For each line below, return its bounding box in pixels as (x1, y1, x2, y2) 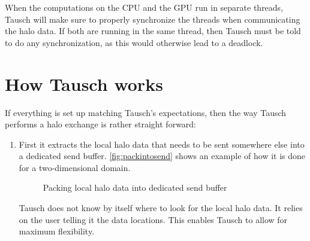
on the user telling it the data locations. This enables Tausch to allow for (19, 213, 288, 225)
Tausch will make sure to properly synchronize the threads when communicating (5, 13, 300, 25)
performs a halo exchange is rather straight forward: (5, 118, 197, 130)
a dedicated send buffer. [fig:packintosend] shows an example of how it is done (19, 150, 306, 162)
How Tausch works (5, 71, 163, 96)
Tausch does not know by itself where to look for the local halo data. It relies (19, 202, 303, 214)
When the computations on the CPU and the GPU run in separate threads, (5, 1, 284, 13)
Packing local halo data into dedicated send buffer (43, 181, 227, 194)
